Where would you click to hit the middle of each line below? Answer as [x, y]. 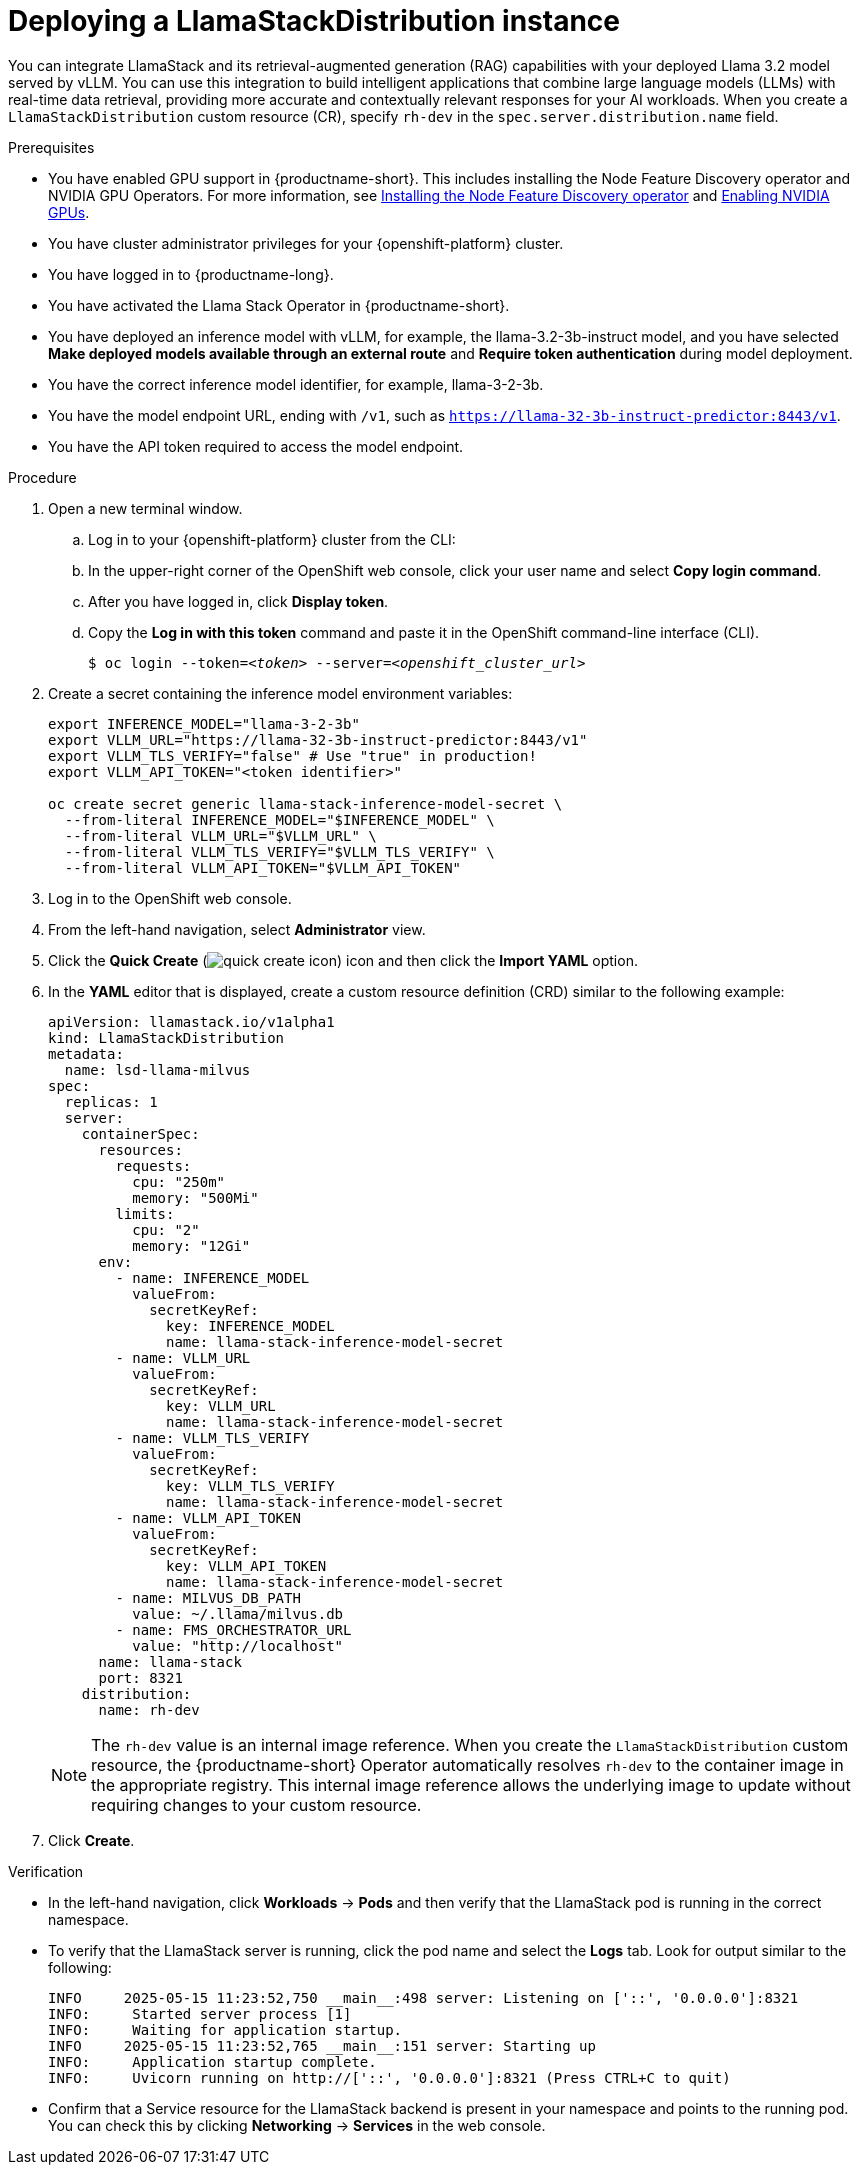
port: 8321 [140, 1677]
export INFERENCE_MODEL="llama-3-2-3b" [204, 723]
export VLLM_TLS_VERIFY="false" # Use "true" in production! [292, 755]
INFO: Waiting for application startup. [225, 2029]
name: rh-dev [149, 1709]
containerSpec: [140, 1133]
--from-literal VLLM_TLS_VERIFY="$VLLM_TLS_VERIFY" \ [279, 851]
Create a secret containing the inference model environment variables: [280, 693]
